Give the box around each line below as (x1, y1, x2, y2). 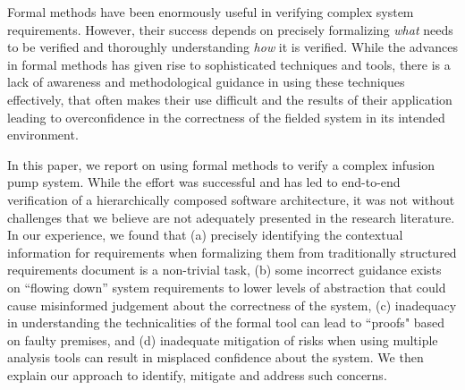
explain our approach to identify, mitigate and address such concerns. (7, 365, 387, 384)
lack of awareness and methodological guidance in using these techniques (7, 72, 405, 91)
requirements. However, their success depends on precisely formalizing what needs (7, 20, 453, 38)
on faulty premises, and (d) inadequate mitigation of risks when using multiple (7, 330, 438, 349)
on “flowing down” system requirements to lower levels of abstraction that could (7, 277, 446, 296)
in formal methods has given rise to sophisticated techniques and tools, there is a (7, 55, 451, 73)
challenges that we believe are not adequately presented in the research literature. (7, 208, 455, 226)
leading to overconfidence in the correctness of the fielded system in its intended (7, 107, 445, 126)
